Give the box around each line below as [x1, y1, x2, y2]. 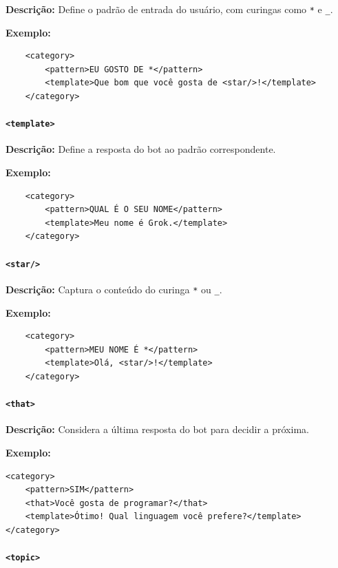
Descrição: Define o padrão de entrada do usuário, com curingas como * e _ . [6, 2, 333, 16]
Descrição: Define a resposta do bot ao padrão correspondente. [6, 142, 276, 156]
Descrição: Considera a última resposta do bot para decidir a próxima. [6, 422, 309, 436]
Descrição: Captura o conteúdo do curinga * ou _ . [6, 282, 222, 296]
